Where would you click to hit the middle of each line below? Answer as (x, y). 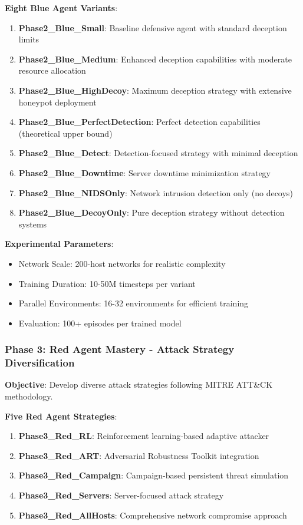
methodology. (29, 396)
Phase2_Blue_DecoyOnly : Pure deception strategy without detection (151, 212)
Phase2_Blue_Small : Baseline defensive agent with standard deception (153, 27)
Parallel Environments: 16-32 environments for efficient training (134, 303)
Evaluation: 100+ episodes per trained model (100, 323)
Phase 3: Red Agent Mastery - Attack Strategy (120, 349)
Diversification (40, 363)
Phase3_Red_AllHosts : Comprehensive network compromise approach (153, 515)
